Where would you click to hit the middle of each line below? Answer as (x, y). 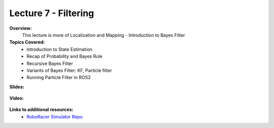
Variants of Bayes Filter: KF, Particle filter (69, 70)
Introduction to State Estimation (59, 49)
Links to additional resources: (41, 110)
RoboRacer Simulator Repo (55, 116)
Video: (16, 98)
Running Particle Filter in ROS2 (59, 78)
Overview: (21, 28)
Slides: (17, 87)
